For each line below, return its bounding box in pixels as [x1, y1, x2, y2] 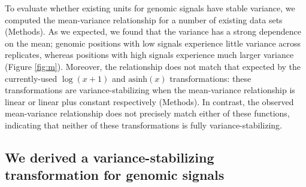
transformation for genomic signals [5, 165, 225, 184]
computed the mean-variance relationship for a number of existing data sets [5, 13, 283, 26]
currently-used [5, 72, 57, 84]
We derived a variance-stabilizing [5, 148, 214, 166]
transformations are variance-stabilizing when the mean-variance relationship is [5, 84, 295, 96]
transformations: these [169, 72, 252, 84]
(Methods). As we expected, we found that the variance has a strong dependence [5, 25, 302, 38]
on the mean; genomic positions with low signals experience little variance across [5, 36, 301, 49]
